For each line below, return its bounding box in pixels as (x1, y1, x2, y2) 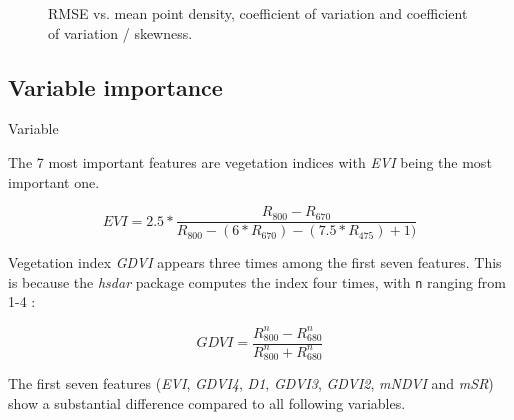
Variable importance (8, 71, 223, 102)
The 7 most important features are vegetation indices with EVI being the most (8, 151, 492, 172)
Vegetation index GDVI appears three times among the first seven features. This (8, 252, 502, 273)
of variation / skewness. (48, 22, 193, 43)
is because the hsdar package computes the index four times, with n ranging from (8, 271, 507, 292)
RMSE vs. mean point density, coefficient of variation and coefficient (48, 3, 468, 23)
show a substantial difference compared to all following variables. (8, 393, 406, 414)
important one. (8, 171, 100, 192)
